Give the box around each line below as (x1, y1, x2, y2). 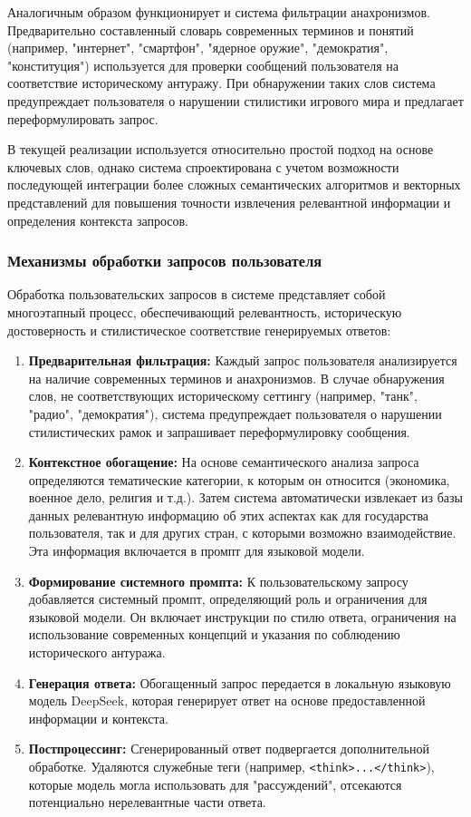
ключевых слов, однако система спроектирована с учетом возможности (7, 157, 399, 176)
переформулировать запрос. (7, 109, 159, 128)
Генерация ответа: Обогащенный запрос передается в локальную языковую (28, 673, 451, 692)
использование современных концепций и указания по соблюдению (28, 625, 400, 644)
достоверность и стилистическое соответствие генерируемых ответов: (7, 320, 391, 339)
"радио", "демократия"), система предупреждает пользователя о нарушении (28, 404, 442, 423)
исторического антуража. (28, 643, 166, 662)
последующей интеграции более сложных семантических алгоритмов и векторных (7, 175, 461, 194)
